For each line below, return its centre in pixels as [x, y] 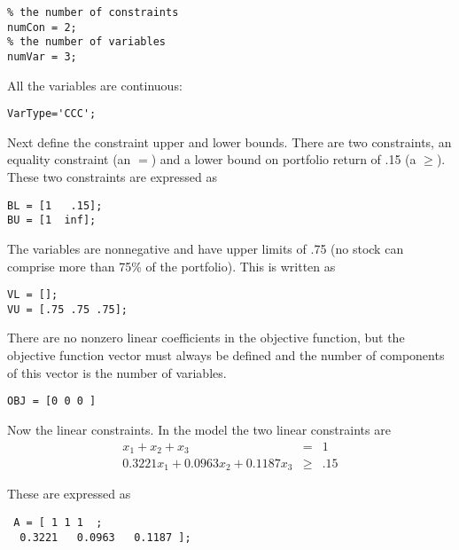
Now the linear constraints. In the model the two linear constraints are [199, 429]
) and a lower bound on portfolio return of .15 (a [284, 159]
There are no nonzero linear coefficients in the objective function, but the [206, 338]
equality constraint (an [69, 159]
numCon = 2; [42, 27]
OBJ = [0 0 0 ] [52, 401]
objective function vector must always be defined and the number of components [226, 355]
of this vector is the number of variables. [117, 372]
